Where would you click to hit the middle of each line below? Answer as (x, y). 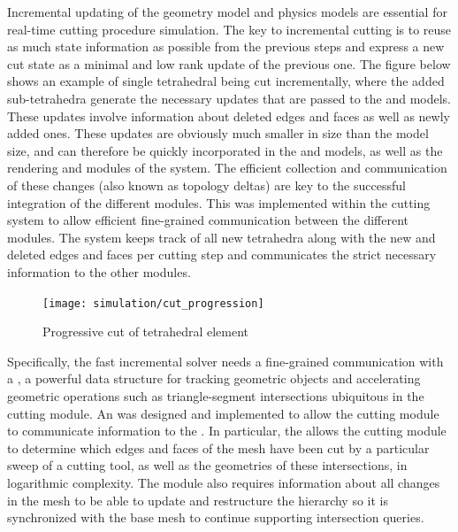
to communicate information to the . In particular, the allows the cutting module (227, 431)
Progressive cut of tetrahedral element (146, 332)
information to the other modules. (99, 271)
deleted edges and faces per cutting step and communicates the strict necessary (222, 254)
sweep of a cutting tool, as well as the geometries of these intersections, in (207, 465)
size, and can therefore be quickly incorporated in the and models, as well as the (225, 150)
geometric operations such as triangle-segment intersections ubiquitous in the (216, 395)
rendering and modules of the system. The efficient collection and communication (227, 168)
